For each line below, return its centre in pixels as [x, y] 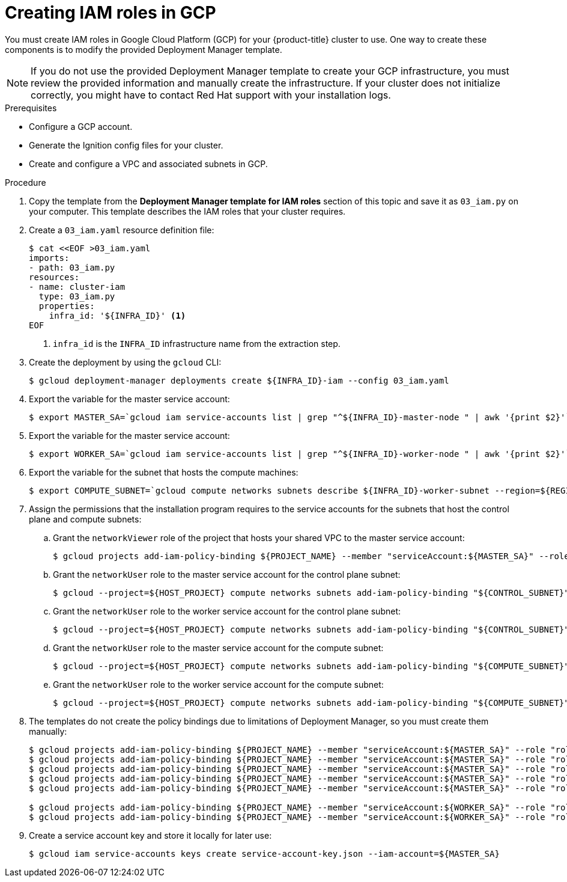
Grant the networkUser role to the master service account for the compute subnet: [218, 648]
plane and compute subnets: [85, 519]
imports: [49, 258]
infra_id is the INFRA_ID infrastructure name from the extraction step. [197, 343]
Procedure [26, 182]
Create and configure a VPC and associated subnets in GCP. [148, 164]
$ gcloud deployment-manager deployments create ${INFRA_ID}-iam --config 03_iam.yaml [239, 380]
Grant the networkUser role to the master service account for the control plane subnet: [227, 574]
